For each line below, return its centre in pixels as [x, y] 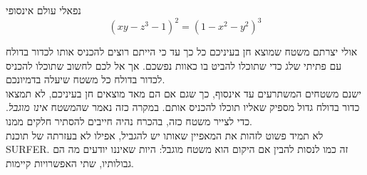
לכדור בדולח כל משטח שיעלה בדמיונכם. [86, 79]
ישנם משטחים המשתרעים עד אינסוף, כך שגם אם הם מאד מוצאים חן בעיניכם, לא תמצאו [183, 93]
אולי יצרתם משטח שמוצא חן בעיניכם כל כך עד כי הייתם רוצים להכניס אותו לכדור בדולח [182, 52]
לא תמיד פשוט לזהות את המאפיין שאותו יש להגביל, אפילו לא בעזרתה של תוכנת [165, 135]
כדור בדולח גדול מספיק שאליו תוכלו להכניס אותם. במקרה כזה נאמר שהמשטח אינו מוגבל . [183, 107]
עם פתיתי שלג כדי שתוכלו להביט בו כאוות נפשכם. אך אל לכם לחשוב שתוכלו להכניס [174, 65]
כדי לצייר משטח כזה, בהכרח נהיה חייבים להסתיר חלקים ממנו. [129, 121]
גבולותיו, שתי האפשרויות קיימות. [70, 163]
